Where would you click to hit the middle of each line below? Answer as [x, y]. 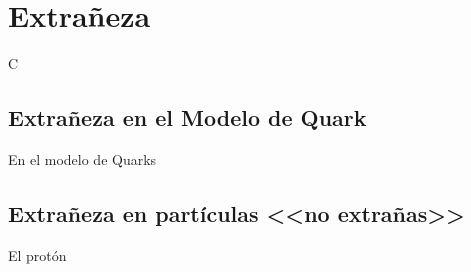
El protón [37, 254]
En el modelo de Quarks [82, 158]
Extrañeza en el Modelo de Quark [187, 117]
